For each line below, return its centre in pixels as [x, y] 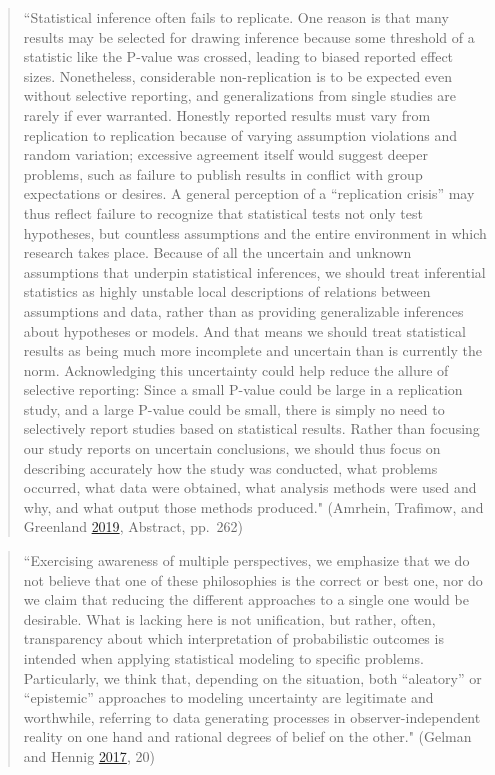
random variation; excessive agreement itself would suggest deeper [225, 154]
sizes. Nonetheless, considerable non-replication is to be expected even [238, 75]
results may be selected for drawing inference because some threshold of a [249, 36]
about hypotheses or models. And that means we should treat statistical [244, 330]
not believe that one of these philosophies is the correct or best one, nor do [253, 579]
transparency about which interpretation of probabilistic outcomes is [233, 638]
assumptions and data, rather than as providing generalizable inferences [243, 310]
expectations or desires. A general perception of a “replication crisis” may [249, 193]
